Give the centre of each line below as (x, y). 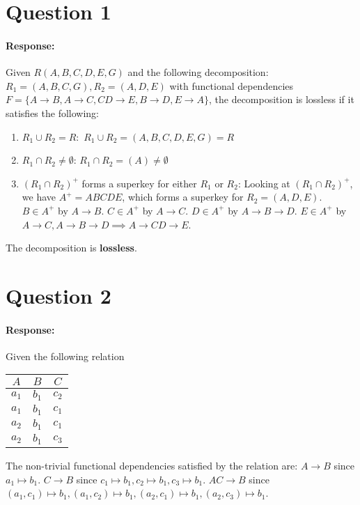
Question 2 (58, 295)
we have (39, 197)
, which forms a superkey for (183, 197)
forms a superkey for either (139, 183)
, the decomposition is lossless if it (281, 99)
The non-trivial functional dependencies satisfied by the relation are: (152, 466)
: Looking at (264, 183)
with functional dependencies (232, 85)
